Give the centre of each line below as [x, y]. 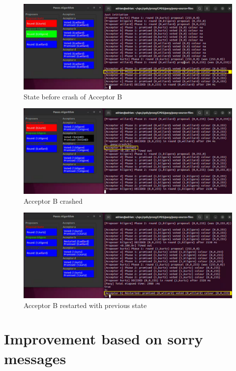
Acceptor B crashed [53, 201]
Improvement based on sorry [103, 339]
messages [35, 358]
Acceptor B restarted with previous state [85, 305]
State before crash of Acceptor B [73, 96]
